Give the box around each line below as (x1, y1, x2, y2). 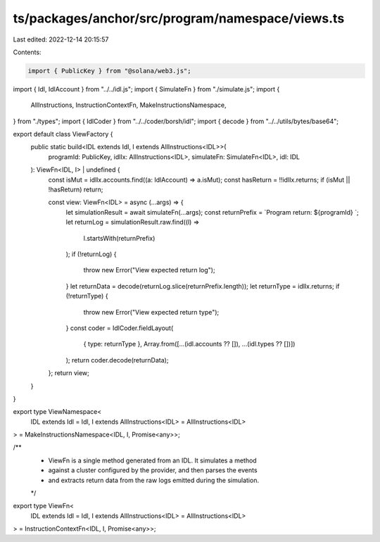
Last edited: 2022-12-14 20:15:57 (13, 35, 109, 44)
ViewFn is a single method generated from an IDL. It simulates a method (48, 456, 257, 465)
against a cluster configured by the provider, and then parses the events (48, 466, 258, 474)
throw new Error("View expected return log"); (83, 266, 215, 275)
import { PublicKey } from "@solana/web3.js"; (27, 67, 191, 75)
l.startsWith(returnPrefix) (83, 234, 156, 242)
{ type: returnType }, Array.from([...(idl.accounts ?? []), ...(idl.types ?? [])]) (83, 340, 296, 348)
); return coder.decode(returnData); (65, 355, 169, 364)
